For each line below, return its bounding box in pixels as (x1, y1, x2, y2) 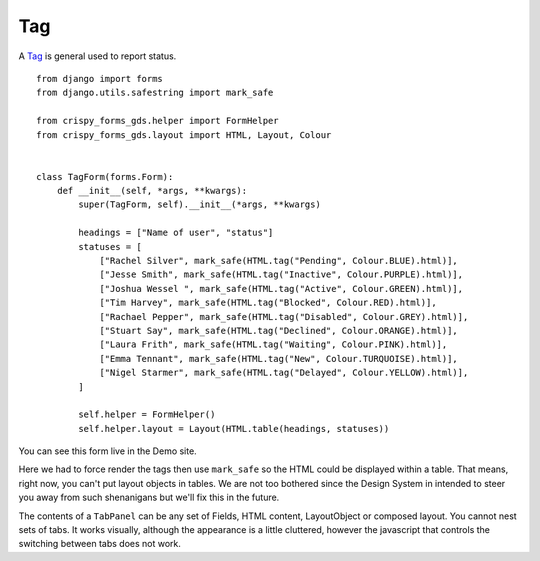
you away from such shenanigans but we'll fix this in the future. (18, 491, 280, 504)
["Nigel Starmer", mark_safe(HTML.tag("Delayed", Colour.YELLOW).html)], (99, 367, 469, 379)
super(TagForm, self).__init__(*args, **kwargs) (78, 199, 322, 210)
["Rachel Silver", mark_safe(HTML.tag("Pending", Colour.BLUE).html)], (99, 255, 459, 267)
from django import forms (36, 73, 164, 84)
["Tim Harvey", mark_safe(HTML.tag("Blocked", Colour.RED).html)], (99, 297, 437, 309)
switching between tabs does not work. (18, 538, 182, 550)
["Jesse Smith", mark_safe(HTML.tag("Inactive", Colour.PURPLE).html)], (99, 269, 464, 280)
